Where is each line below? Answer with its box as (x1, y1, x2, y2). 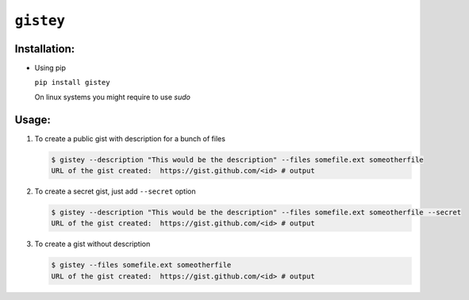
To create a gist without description (34, 239, 151, 249)
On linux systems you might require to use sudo (34, 92, 190, 102)
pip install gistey (34, 78, 110, 87)
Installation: (14, 42, 75, 56)
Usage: (14, 113, 52, 126)
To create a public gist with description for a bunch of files (34, 133, 226, 143)
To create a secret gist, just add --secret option (34, 187, 196, 196)
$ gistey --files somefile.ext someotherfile (51, 260, 232, 270)
